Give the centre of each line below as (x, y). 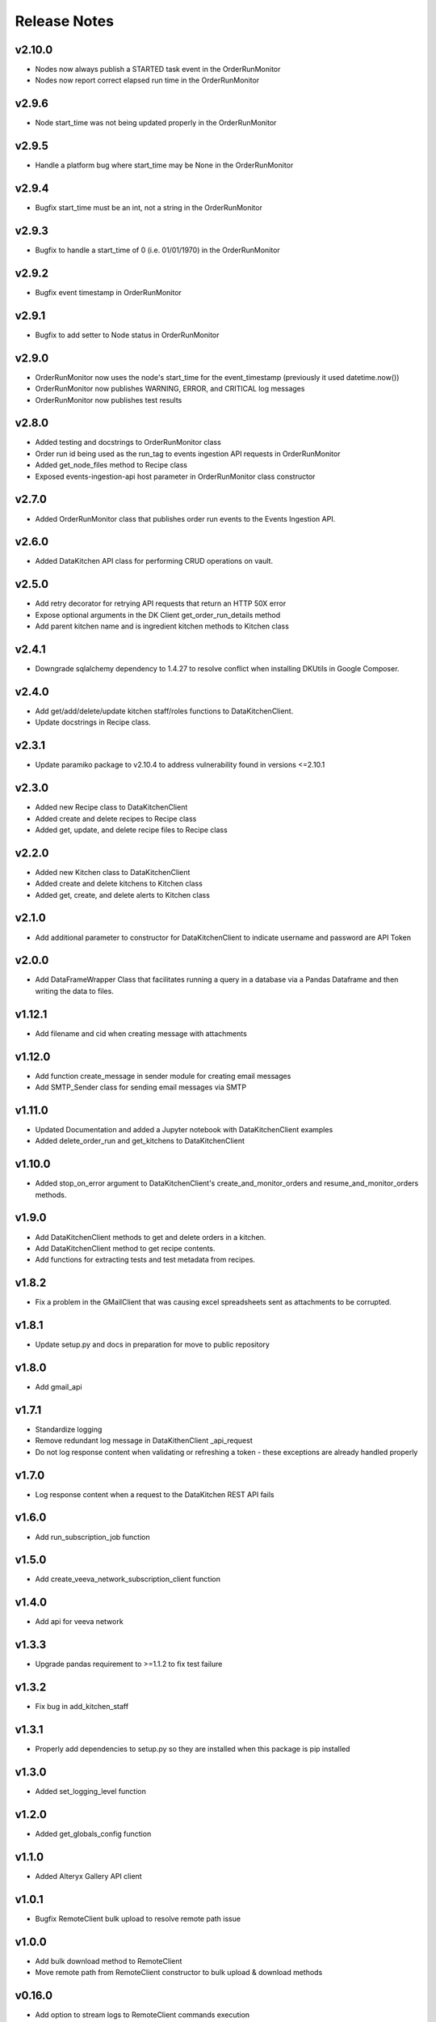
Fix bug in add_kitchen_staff (82, 1707)
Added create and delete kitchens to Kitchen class (119, 884)
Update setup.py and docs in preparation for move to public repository (153, 1345)
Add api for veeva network (80, 1622)
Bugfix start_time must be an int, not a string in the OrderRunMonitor (149, 208)
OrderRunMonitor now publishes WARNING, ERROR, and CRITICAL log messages (170, 389)
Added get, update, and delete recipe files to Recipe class (131, 830)
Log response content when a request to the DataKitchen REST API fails (155, 1494)
